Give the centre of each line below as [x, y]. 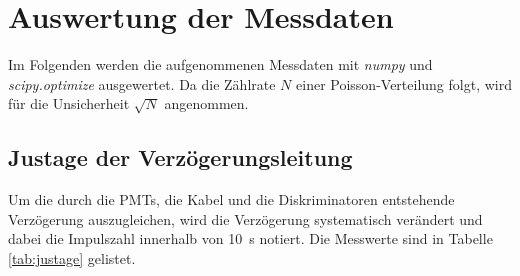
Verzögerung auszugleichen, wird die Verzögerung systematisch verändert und [245, 218]
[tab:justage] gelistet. [72, 257]
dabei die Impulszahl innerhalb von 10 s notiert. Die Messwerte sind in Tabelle [250, 238]
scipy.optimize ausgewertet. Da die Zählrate [142, 83]
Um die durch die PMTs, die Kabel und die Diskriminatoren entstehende [231, 199]
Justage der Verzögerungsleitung [180, 157]
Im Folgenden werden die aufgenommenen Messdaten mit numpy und [220, 64]
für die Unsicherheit [69, 103]
